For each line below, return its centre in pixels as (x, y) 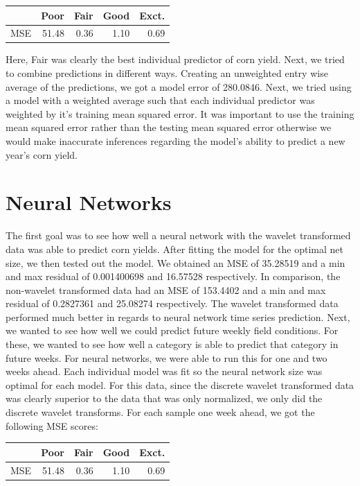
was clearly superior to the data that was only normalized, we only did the (164, 398)
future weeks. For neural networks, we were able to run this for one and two (166, 357)
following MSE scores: (52, 425)
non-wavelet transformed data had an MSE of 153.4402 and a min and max (166, 289)
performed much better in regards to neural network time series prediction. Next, (178, 316)
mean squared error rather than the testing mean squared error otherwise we (169, 127)
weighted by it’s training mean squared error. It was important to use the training (180, 113)
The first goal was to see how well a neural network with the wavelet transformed (178, 235)
